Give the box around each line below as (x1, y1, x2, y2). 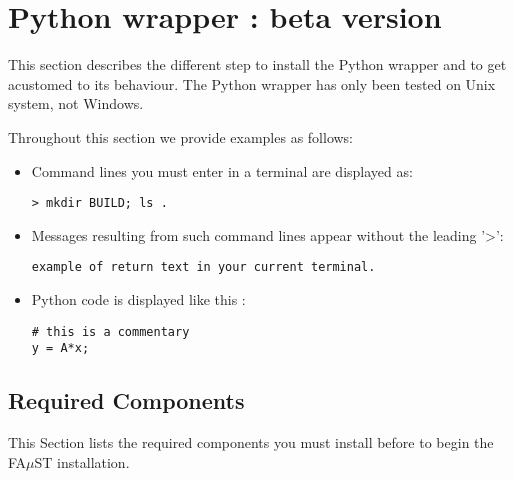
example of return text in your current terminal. (31, 260, 376, 275)
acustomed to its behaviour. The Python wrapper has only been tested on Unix (8, 73, 496, 94)
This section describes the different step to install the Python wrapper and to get (8, 54, 507, 75)
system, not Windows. (8, 93, 144, 114)
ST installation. (34, 451, 130, 472)
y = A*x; (31, 341, 90, 356)
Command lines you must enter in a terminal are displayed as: (31, 160, 413, 181)
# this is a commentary (31, 324, 190, 339)
